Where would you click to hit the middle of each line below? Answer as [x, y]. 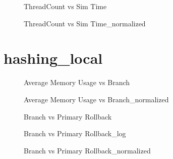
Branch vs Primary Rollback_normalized [87, 150]
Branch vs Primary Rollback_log [75, 133]
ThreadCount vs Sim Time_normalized [85, 23]
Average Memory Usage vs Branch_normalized [96, 99]
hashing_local [53, 58]
